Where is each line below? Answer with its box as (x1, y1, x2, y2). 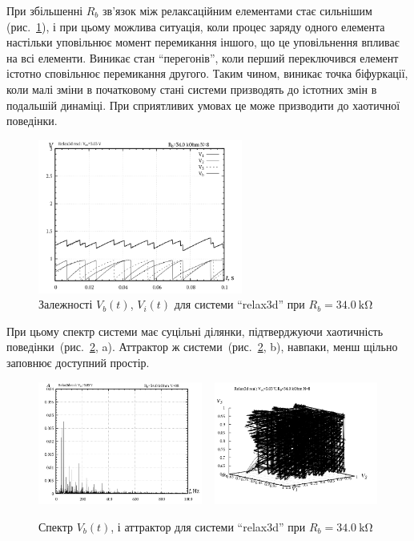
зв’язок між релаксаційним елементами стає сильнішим (102, 2, 372, 18)
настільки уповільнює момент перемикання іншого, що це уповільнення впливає (6, 34, 400, 50)
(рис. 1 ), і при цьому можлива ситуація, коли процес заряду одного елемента (6, 18, 385, 34)
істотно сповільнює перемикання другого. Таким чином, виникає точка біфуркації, (6, 65, 408, 82)
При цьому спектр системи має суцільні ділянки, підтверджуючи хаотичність (6, 322, 384, 339)
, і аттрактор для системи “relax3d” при (111, 518, 306, 535)
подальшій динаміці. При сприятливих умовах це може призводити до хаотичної (6, 96, 400, 113)
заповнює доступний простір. (6, 353, 150, 370)
